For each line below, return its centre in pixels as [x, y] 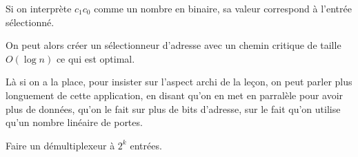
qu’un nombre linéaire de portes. [74, 122]
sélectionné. [30, 22]
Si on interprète [39, 8]
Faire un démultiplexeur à [60, 145]
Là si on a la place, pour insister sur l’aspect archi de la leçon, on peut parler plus [179, 82]
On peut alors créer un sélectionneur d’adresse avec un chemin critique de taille [173, 45]
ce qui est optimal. [96, 58]
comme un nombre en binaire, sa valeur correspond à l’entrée [223, 8]
